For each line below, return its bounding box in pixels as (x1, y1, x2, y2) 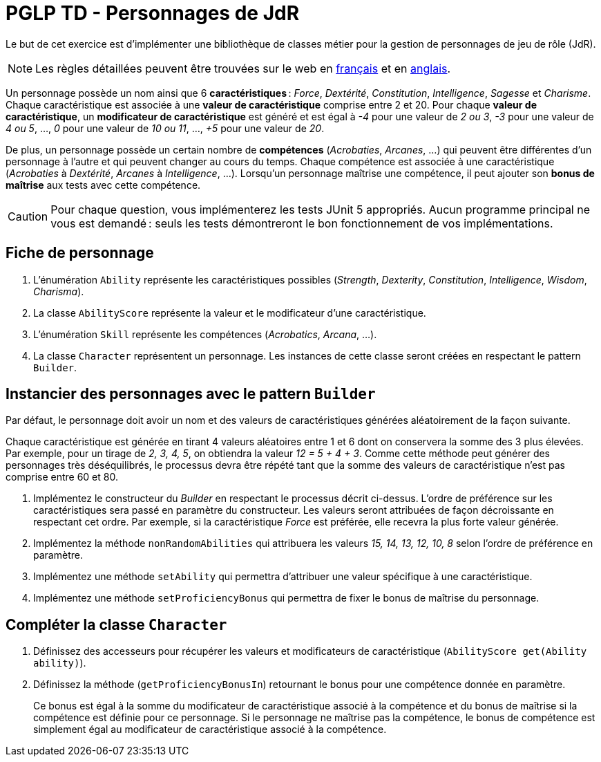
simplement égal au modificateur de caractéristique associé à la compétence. (33, 723, 387, 736)
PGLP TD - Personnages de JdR (6, 1, 300, 25)
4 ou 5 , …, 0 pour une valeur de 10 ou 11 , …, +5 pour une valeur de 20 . (6, 122, 325, 134)
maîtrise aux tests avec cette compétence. (6, 178, 201, 191)
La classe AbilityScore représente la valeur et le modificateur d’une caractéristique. (33, 306, 426, 319)
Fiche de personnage (6, 244, 154, 262)
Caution (8, 209, 48, 223)
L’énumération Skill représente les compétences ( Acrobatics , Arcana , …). (33, 328, 377, 340)
